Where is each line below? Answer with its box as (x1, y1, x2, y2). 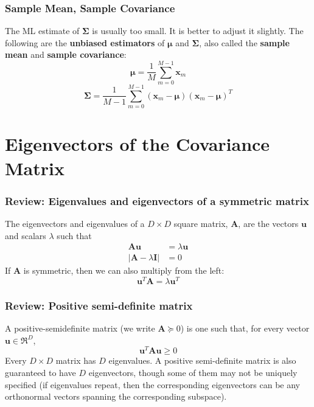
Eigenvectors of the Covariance (5, 131, 270, 156)
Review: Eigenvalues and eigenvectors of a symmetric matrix (5, 193, 309, 208)
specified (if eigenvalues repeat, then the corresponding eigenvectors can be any (5, 378, 300, 391)
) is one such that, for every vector (180, 322, 310, 335)
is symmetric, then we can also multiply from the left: (23, 264, 225, 277)
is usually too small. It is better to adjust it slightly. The (92, 24, 304, 37)
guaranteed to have (5, 366, 76, 379)
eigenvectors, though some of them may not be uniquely (88, 366, 298, 379)
